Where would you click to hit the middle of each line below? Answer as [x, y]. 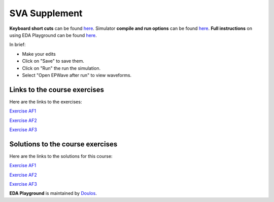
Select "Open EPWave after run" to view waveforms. [77, 75]
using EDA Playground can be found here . [53, 35]
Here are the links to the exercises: [46, 102]
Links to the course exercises [57, 89]
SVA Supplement [46, 13]
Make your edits [39, 54]
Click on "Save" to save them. [53, 61]
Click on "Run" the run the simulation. [61, 68]
